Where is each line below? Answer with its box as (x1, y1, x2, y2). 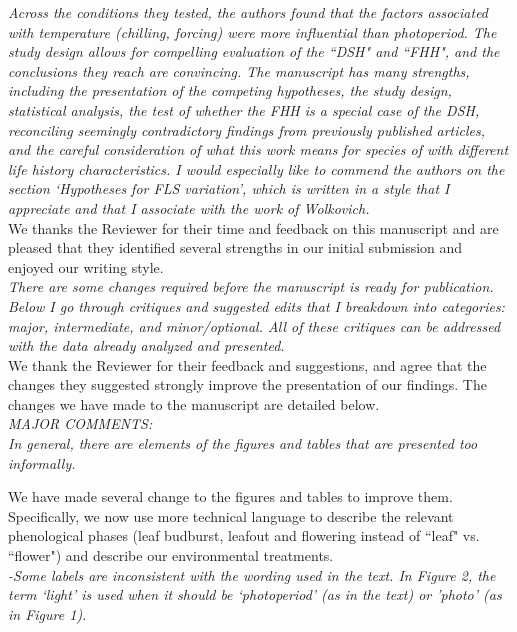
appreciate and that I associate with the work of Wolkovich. (8, 197, 370, 218)
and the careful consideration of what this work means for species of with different (8, 139, 509, 160)
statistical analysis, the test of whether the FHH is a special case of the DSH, (8, 99, 480, 120)
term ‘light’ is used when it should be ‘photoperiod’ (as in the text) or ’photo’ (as (8, 584, 502, 605)
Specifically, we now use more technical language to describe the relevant (8, 505, 454, 526)
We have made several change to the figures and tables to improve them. (8, 486, 453, 507)
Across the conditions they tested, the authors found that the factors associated (8, 2, 489, 22)
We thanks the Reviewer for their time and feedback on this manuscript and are (8, 217, 499, 238)
